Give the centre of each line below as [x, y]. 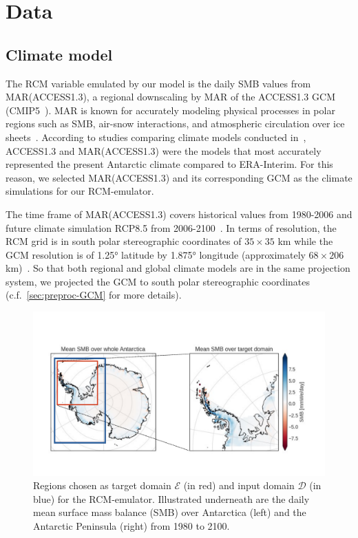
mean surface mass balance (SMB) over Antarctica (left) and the [170, 512]
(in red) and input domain [239, 485]
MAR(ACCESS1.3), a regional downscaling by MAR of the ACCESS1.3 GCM [170, 97]
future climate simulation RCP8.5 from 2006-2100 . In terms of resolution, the [171, 227]
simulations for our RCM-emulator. [80, 191]
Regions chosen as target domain [102, 485]
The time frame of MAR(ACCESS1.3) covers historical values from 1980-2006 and [179, 214]
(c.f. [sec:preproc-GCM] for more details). [94, 295]
